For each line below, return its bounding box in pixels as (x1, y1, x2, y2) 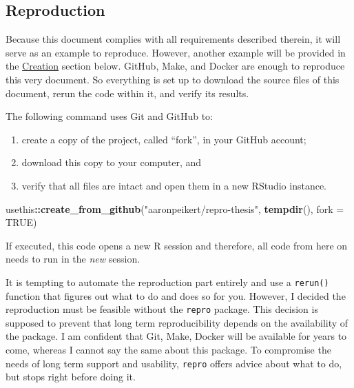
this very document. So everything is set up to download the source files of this (6, 72, 340, 86)
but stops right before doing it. (6, 369, 136, 384)
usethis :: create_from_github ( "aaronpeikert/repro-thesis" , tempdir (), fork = (6, 201, 344, 216)
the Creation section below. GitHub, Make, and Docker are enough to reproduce (6, 59, 345, 73)
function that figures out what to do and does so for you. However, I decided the (6, 288, 346, 303)
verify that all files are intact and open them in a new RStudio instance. (21, 178, 327, 192)
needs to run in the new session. (6, 252, 140, 266)
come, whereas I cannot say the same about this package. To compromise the (6, 343, 331, 357)
